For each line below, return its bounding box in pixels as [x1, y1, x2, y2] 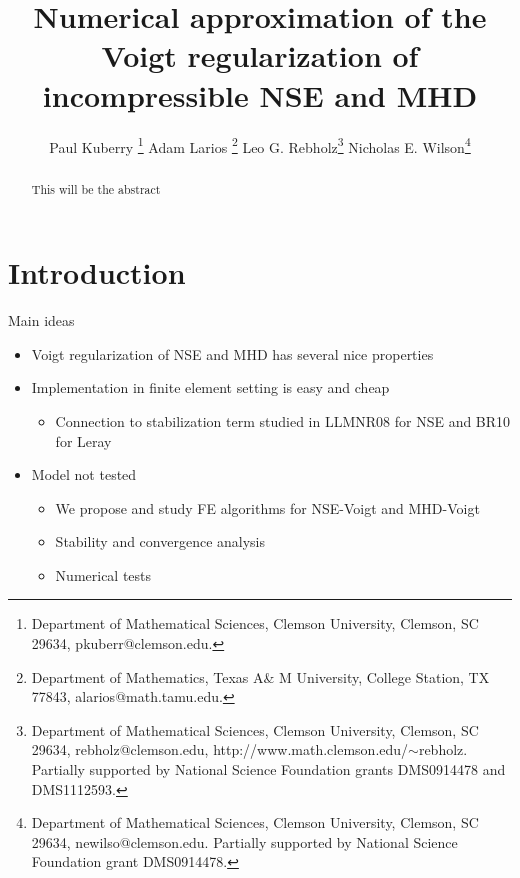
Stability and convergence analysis [55, 531, 266, 552]
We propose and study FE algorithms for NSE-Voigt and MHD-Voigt [55, 497, 480, 518]
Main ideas [8, 310, 75, 331]
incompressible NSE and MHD [42, 74, 478, 115]
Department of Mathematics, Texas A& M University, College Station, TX [31, 666, 490, 687]
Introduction [8, 252, 186, 293]
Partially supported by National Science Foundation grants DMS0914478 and [31, 759, 506, 780]
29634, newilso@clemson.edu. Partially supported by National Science [31, 831, 458, 852]
